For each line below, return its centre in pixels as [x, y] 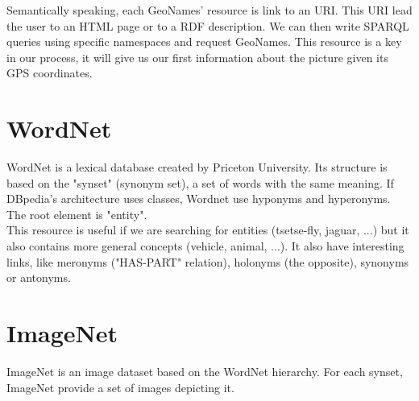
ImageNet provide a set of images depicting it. [120, 387]
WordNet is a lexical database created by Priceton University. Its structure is [197, 167]
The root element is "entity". [77, 214]
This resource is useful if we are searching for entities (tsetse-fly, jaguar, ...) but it [208, 230]
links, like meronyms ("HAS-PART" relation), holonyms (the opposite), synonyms [208, 261]
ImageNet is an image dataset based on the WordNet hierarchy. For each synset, [205, 371]
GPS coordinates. [50, 73]
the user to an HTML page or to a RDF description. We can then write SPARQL [208, 25]
